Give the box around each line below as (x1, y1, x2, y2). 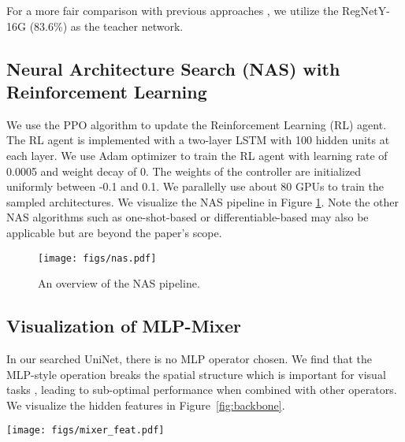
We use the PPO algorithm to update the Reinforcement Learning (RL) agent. (6, 116, 387, 132)
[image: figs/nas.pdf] (38, 252, 157, 264)
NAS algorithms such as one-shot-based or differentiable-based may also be (6, 209, 369, 225)
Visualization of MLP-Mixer (6, 314, 242, 338)
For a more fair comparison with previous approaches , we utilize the (6, 2, 339, 18)
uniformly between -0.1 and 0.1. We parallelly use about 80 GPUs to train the (6, 178, 384, 195)
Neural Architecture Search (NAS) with (6, 56, 340, 80)
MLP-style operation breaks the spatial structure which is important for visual (6, 366, 386, 382)
